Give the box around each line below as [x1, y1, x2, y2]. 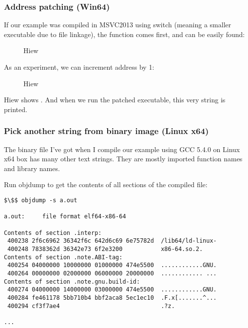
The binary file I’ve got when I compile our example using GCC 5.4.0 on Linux [4, 144, 240, 154]
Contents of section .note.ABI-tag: [4, 253, 123, 261]
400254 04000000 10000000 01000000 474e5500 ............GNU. [7, 262, 217, 269]
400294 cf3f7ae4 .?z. [7, 302, 175, 309]
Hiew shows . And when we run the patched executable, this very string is [4, 95, 226, 105]
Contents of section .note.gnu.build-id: [4, 278, 140, 285]
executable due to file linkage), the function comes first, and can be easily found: [4, 29, 245, 39]
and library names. [4, 163, 60, 173]
